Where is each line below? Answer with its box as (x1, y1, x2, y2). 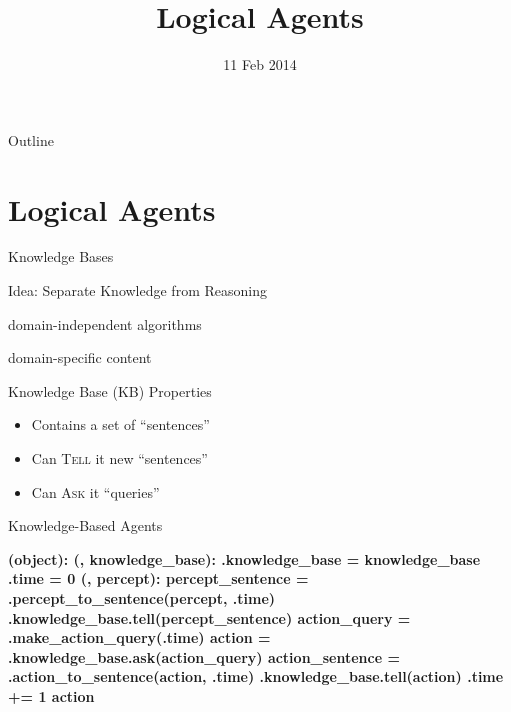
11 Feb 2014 (223, 54, 297, 75)
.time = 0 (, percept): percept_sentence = (8, 568, 309, 589)
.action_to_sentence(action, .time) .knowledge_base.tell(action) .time (8, 666, 504, 687)
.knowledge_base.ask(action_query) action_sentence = (8, 646, 400, 667)
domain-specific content (8, 347, 152, 368)
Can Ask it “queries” (31, 481, 160, 502)
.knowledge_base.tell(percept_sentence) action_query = (8, 607, 411, 628)
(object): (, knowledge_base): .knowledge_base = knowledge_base (8, 548, 481, 569)
